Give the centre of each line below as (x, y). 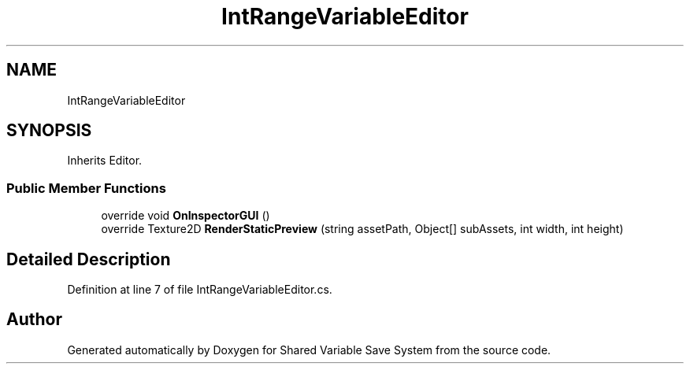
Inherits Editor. (105, 161)
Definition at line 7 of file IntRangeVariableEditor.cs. (200, 290)
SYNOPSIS (49, 131)
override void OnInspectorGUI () (185, 216)
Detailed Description (89, 259)
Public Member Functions (86, 188)
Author (34, 320)
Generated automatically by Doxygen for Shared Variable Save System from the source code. (309, 350)
